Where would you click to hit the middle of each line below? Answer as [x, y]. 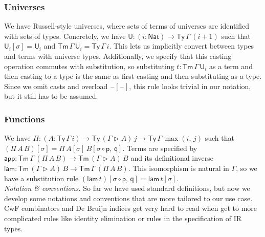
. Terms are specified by [160, 148]
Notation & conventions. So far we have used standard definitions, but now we [127, 188]
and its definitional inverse [172, 158]
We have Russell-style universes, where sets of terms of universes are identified [127, 26]
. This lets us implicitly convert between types [182, 46]
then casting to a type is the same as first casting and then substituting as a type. [133, 76]
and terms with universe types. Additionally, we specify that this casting [118, 56]
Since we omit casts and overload [56, 86]
